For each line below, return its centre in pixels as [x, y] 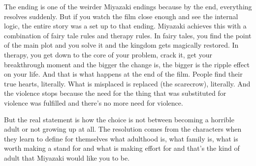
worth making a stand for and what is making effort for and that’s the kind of [122, 148]
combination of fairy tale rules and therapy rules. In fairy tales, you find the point [128, 35]
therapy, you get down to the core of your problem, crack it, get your [108, 54]
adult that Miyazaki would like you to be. [67, 157]
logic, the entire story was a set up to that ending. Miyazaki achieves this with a [125, 26]
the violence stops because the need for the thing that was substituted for [115, 93]
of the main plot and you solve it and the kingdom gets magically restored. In [121, 45]
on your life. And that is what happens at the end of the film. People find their [123, 74]
